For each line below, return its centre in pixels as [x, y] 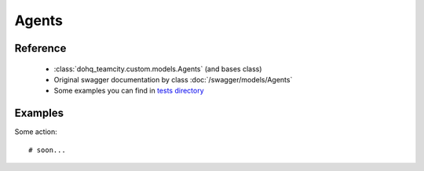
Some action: [36, 132]
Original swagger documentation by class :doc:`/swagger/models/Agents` [173, 79]
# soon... [47, 150]
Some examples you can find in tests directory [129, 91]
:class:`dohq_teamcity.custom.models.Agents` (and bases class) [158, 69]
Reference [40, 48]
